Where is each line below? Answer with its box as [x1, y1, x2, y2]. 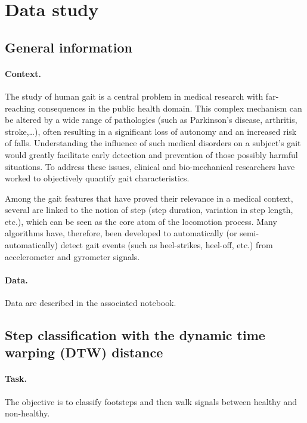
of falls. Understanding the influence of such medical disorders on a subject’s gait [5, 137, 301, 149]
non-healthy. [5, 407, 50, 419]
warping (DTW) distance [5, 343, 163, 362]
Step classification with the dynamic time [5, 326, 265, 344]
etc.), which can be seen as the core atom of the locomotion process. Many [5, 215, 277, 227]
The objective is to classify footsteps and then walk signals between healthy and [5, 395, 297, 407]
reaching [5, 101, 35, 114]
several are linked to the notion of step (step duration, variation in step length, [5, 203, 293, 216]
